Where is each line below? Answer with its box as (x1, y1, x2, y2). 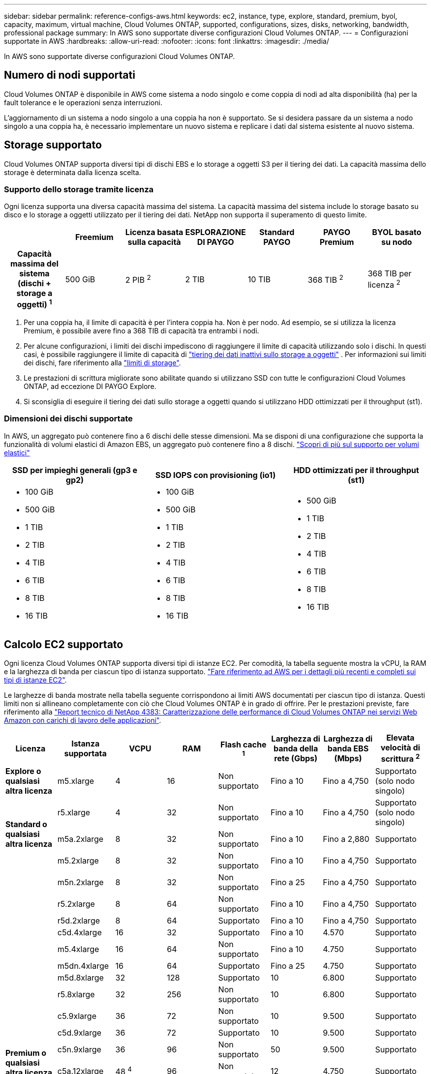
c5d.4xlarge (57, 927, 102, 937)
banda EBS (327, 744, 369, 754)
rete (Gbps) (274, 753, 318, 764)
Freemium (75, 232, 114, 242)
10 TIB (247, 274, 271, 285)
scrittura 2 (381, 752, 420, 764)
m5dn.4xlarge (57, 960, 109, 971)
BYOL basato (372, 227, 422, 238)
